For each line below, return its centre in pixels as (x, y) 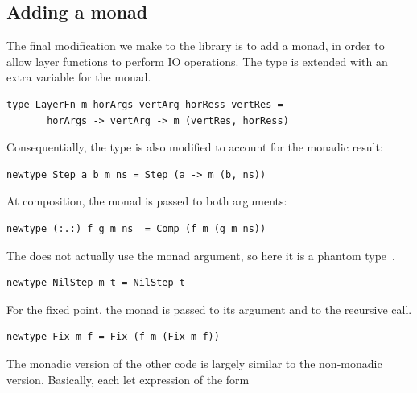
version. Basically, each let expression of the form (128, 379)
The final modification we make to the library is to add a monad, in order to (196, 46)
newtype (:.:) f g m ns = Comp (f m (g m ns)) (136, 228)
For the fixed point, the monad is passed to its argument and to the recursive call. (209, 309)
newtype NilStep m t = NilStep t (96, 283)
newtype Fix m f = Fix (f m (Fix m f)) (113, 337)
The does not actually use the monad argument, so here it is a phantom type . (201, 255)
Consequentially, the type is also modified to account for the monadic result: (195, 147)
